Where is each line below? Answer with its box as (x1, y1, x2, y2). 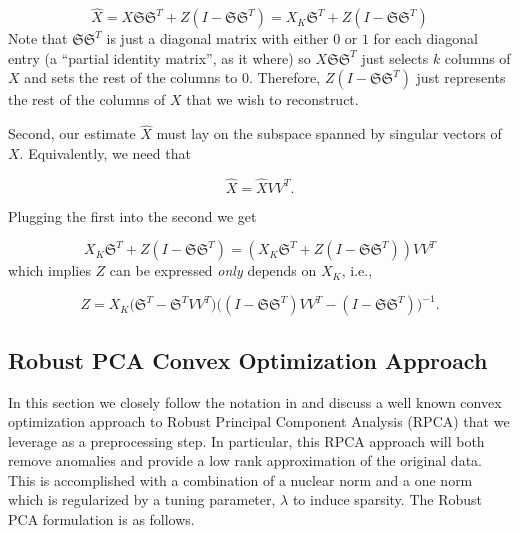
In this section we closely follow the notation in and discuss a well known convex (8, 391, 502, 412)
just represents (416, 67, 506, 88)
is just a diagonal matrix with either (106, 28, 329, 49)
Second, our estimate (8, 123, 136, 144)
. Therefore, (248, 67, 321, 88)
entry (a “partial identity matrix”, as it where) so (8, 47, 311, 68)
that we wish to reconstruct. (186, 89, 359, 110)
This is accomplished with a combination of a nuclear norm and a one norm (8, 469, 473, 490)
